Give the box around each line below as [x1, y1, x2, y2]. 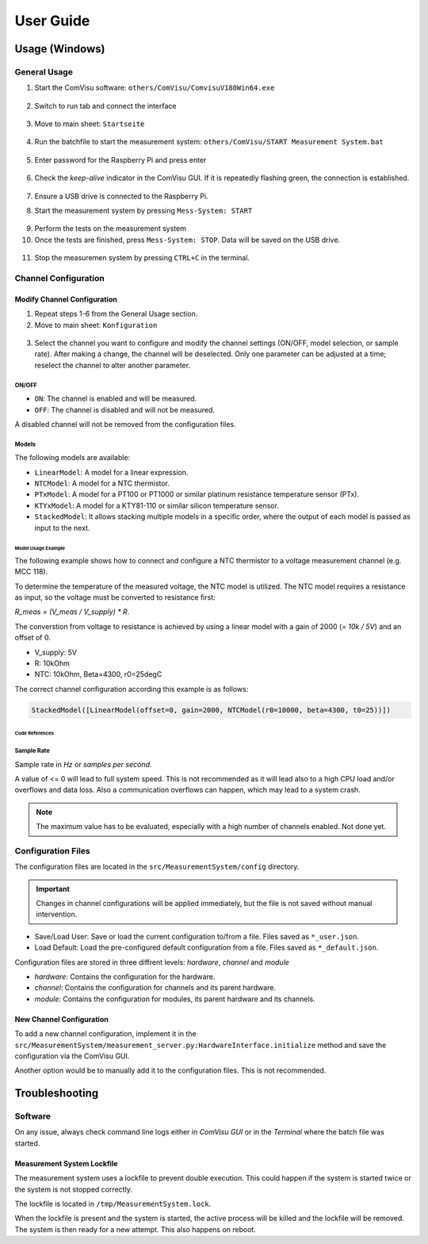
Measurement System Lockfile [14, 1158, 118, 1168]
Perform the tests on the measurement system [34, 224, 186, 233]
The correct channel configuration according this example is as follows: [14, 684, 249, 693]
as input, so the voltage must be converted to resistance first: [14, 593, 216, 602]
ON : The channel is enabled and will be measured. [34, 394, 197, 404]
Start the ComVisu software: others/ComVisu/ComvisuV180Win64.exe [34, 83, 275, 93]
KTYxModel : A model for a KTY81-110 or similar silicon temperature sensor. [34, 501, 279, 510]
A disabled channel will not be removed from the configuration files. [14, 419, 237, 428]
